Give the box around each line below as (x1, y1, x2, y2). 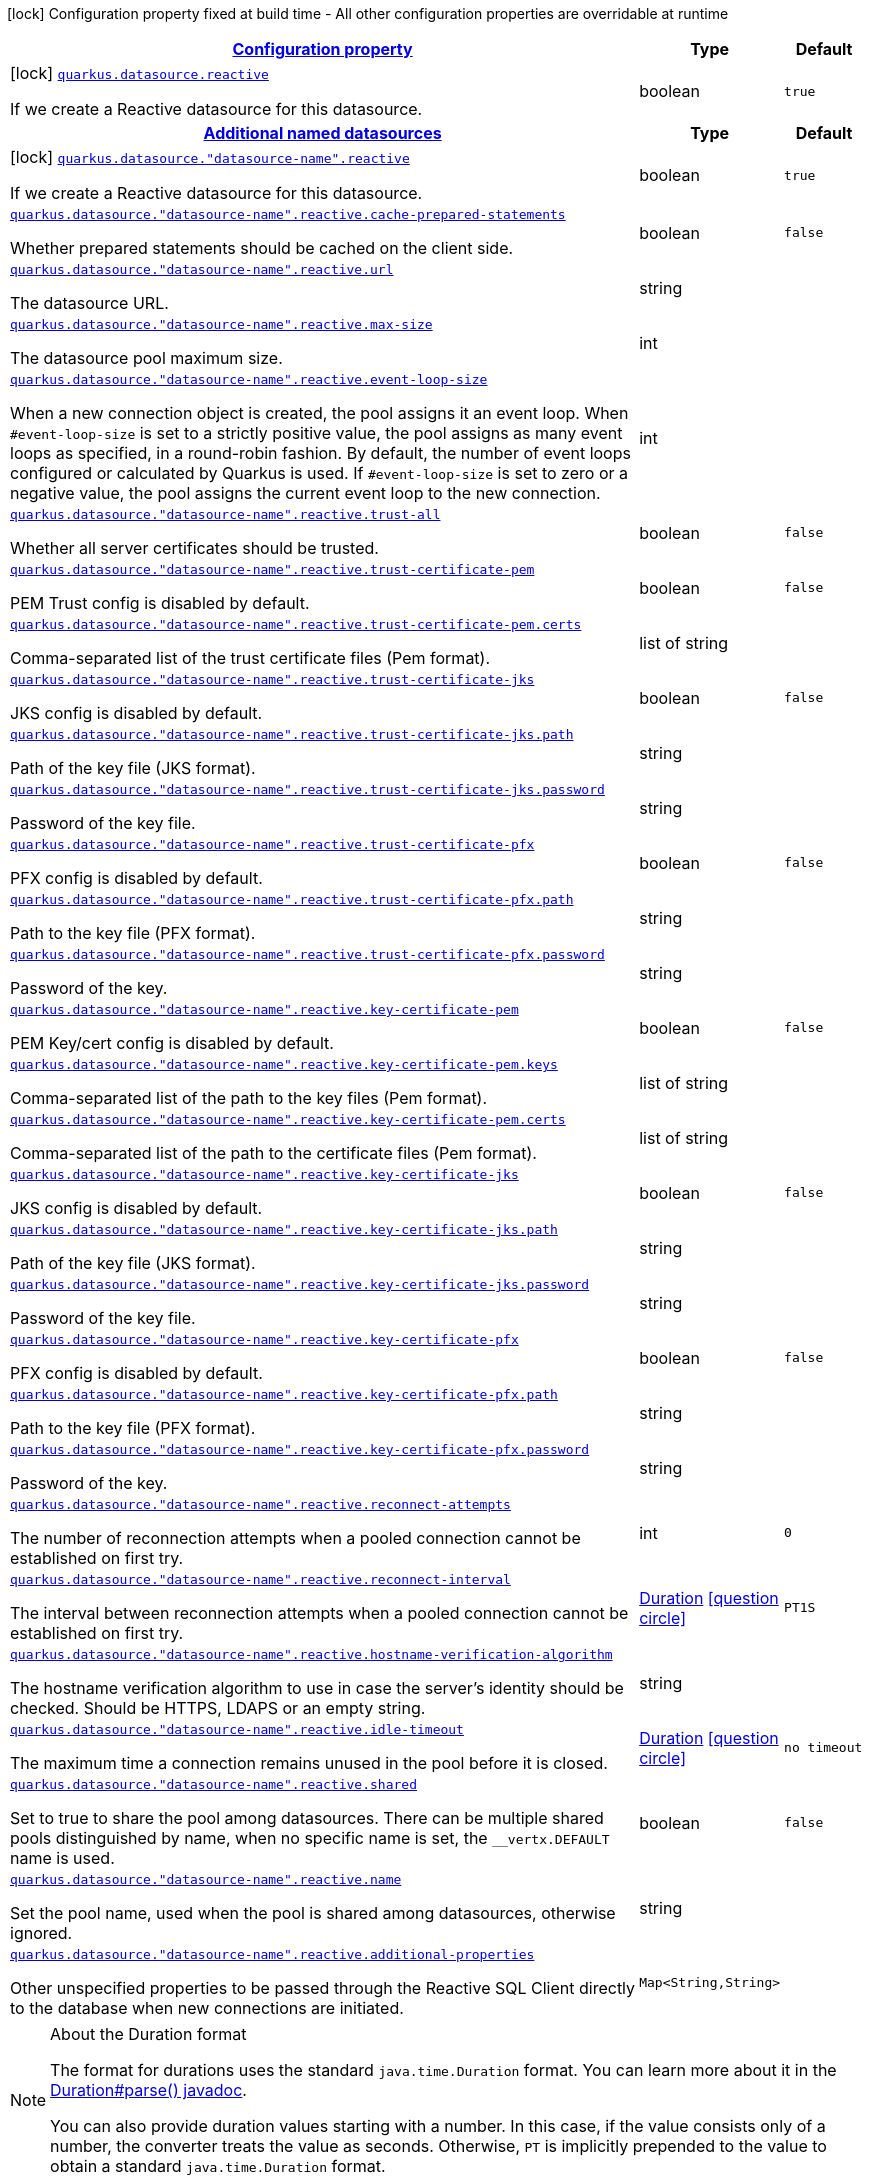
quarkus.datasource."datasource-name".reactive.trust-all (10, 507, 441, 522)
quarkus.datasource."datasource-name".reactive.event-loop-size (10, 372, 488, 387)
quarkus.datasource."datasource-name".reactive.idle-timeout (10, 1722, 464, 1737)
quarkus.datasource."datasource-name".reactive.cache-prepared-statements (10, 207, 566, 222)
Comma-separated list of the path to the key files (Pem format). (10, 1088, 488, 1108)
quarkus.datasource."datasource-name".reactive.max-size (10, 317, 433, 332)
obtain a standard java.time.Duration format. (50, 2156, 386, 2176)
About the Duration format (50, 2024, 247, 2044)
